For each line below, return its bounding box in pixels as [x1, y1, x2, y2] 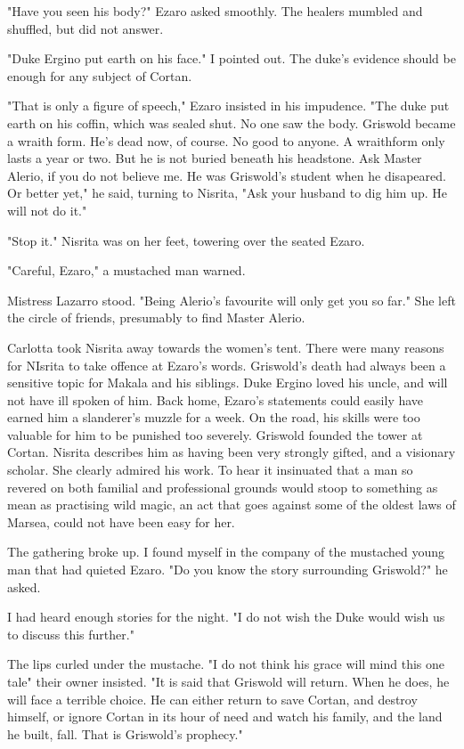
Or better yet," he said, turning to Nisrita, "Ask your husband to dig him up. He [7, 183, 448, 202]
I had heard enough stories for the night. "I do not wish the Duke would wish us [7, 607, 445, 626]
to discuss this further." [7, 624, 134, 643]
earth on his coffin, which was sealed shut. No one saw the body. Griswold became [7, 113, 456, 132]
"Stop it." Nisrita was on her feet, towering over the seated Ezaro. [7, 231, 365, 249]
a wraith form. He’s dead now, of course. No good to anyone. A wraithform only [7, 131, 445, 150]
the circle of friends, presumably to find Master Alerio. [7, 308, 305, 327]
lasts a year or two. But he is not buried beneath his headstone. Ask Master [7, 149, 422, 167]
